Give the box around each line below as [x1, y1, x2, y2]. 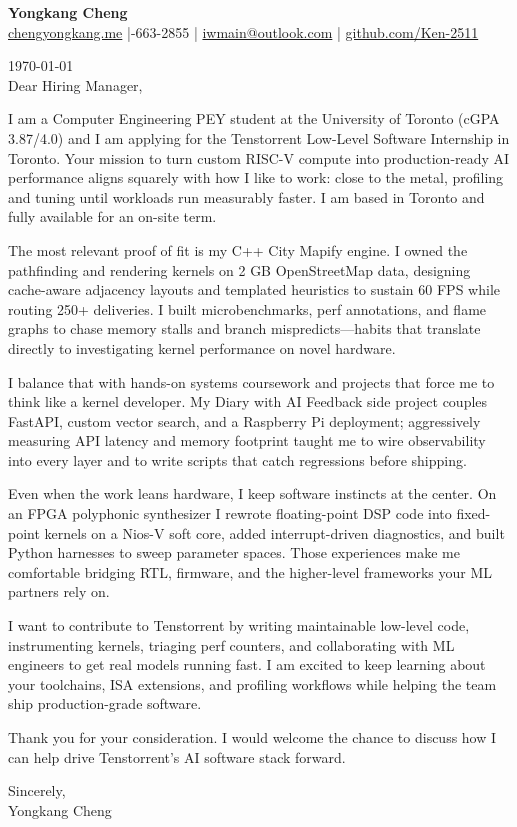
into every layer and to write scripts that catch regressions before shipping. [8, 449, 467, 470]
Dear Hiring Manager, [8, 74, 143, 95]
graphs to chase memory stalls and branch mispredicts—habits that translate [8, 318, 481, 339]
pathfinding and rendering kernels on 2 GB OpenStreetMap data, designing [8, 259, 471, 280]
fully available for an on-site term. [8, 206, 217, 227]
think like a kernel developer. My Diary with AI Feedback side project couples [8, 391, 488, 412]
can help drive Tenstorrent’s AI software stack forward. [8, 746, 346, 767]
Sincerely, [8, 780, 66, 801]
